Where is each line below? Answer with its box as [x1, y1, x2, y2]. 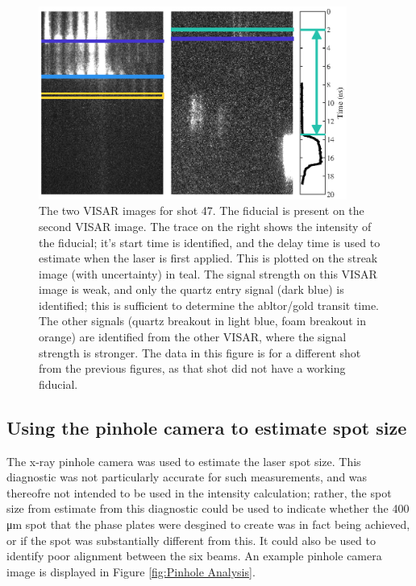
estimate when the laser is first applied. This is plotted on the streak [39, 250, 378, 266]
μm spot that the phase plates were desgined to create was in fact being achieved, [6, 516, 410, 533]
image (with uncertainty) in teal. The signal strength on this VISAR [39, 265, 377, 282]
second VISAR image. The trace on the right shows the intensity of [39, 217, 372, 234]
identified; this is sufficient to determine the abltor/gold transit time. [39, 296, 379, 313]
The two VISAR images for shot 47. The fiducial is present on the [39, 202, 364, 219]
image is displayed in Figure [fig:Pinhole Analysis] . [6, 563, 256, 580]
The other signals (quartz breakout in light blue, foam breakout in [39, 312, 366, 329]
